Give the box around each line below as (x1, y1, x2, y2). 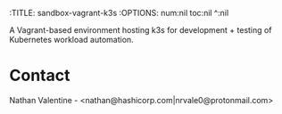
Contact (9, 66, 70, 85)
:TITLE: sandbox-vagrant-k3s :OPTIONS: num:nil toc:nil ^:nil (9, 8, 229, 18)
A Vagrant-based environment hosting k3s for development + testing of (9, 25, 272, 35)
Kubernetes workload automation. (9, 35, 134, 45)
